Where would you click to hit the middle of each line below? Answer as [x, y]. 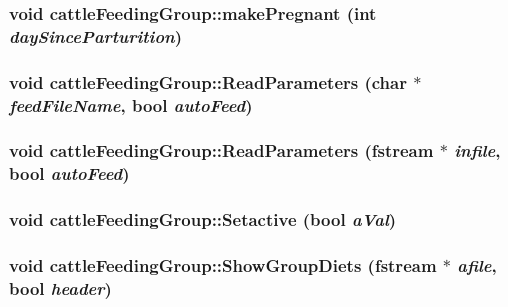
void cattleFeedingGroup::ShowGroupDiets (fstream [223, 265]
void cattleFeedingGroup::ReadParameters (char [208, 81]
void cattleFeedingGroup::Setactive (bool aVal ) [203, 219]
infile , [477, 150]
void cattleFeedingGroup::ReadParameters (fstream [221, 150]
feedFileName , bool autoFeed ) [131, 104]
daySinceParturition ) [96, 35]
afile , [477, 265]
